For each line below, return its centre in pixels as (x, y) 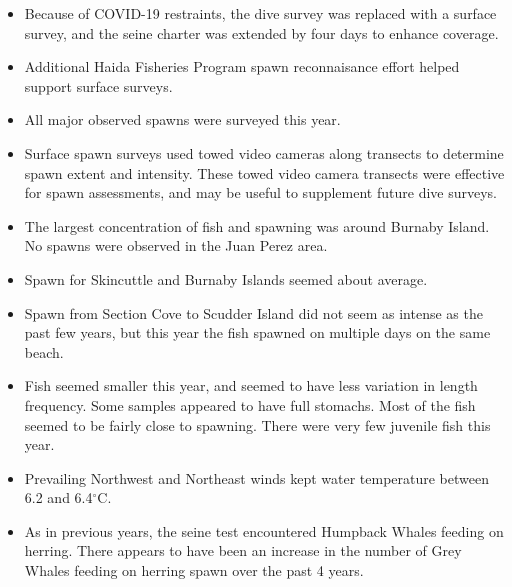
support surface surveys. (98, 85)
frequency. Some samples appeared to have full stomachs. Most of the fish (250, 404)
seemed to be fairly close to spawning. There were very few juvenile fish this (257, 424)
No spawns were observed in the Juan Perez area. (176, 245)
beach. (44, 351)
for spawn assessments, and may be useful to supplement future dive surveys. (260, 192)
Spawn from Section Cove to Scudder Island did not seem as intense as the (253, 312)
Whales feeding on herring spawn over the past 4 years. (194, 570)
